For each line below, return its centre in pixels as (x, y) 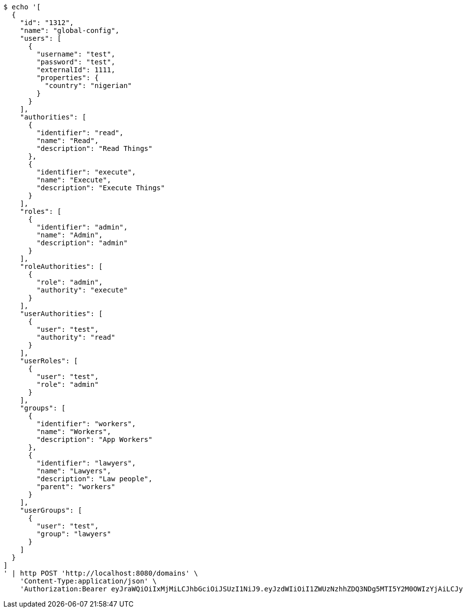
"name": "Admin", (70, 235)
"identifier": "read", (80, 133)
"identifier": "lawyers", (86, 463)
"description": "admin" (82, 243)
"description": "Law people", (95, 479)
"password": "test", (76, 62)
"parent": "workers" (76, 487)
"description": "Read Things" (95, 148)
